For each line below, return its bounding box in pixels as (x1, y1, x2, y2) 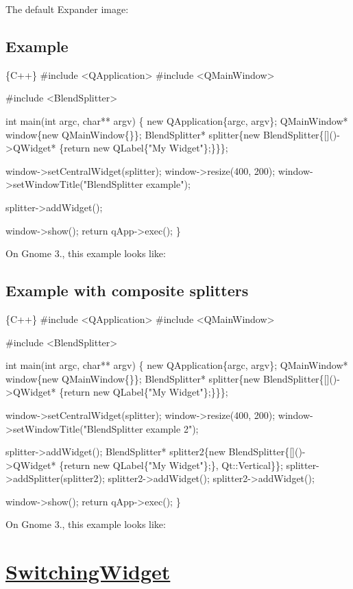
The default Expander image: (5, 2, 129, 16)
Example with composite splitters (5, 280, 249, 301)
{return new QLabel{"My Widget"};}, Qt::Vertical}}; (59, 457, 283, 472)
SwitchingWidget (5, 557, 171, 586)
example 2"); (146, 421, 199, 435)
